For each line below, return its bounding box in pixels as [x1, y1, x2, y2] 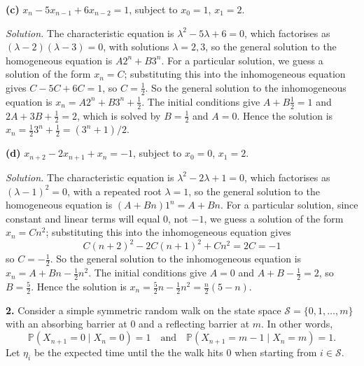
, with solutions [103, 39, 169, 54]
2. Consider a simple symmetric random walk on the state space [6, 302, 281, 317]
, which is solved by [76, 108, 161, 122]
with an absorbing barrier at [6, 316, 127, 331]
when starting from [234, 345, 317, 360]
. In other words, [261, 316, 333, 331]
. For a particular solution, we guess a [161, 52, 323, 67]
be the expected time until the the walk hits [34, 345, 223, 360]
